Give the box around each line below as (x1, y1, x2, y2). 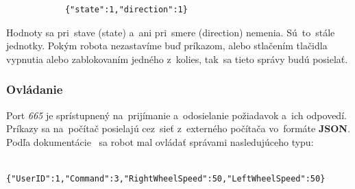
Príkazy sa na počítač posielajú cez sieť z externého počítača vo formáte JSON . (6, 121, 350, 136)
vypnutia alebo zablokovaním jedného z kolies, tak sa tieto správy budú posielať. (6, 51, 348, 66)
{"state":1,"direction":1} (64, 5, 188, 14)
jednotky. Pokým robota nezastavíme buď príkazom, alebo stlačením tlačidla (6, 38, 328, 53)
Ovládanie (6, 81, 63, 98)
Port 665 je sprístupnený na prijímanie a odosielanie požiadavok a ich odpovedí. (6, 108, 347, 122)
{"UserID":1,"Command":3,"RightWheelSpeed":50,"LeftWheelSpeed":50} (6, 173, 326, 184)
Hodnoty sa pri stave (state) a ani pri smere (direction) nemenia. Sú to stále (6, 25, 335, 39)
